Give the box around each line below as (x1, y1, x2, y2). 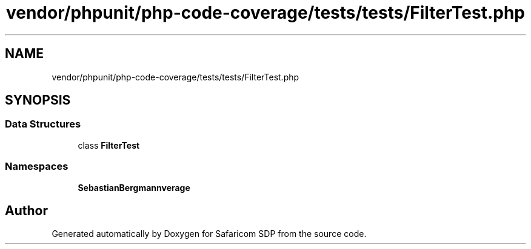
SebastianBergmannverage (78, 182, 190, 193)
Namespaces (5, 160, 68, 173)
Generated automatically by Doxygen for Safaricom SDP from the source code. (52, 228, 367, 239)
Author (5, 202, 48, 218)
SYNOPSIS (5, 92, 71, 108)
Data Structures (5, 118, 81, 131)
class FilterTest (78, 140, 140, 150)
